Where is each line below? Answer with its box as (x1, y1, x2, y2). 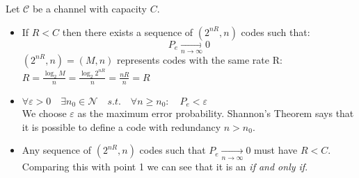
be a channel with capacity (32, 1, 147, 15)
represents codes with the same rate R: (117, 52, 282, 66)
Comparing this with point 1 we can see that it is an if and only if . (22, 159, 308, 173)
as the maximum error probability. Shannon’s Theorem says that (77, 106, 354, 121)
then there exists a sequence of (62, 24, 193, 39)
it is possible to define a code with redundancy (22, 119, 221, 134)
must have (254, 143, 298, 157)
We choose (22, 106, 67, 121)
